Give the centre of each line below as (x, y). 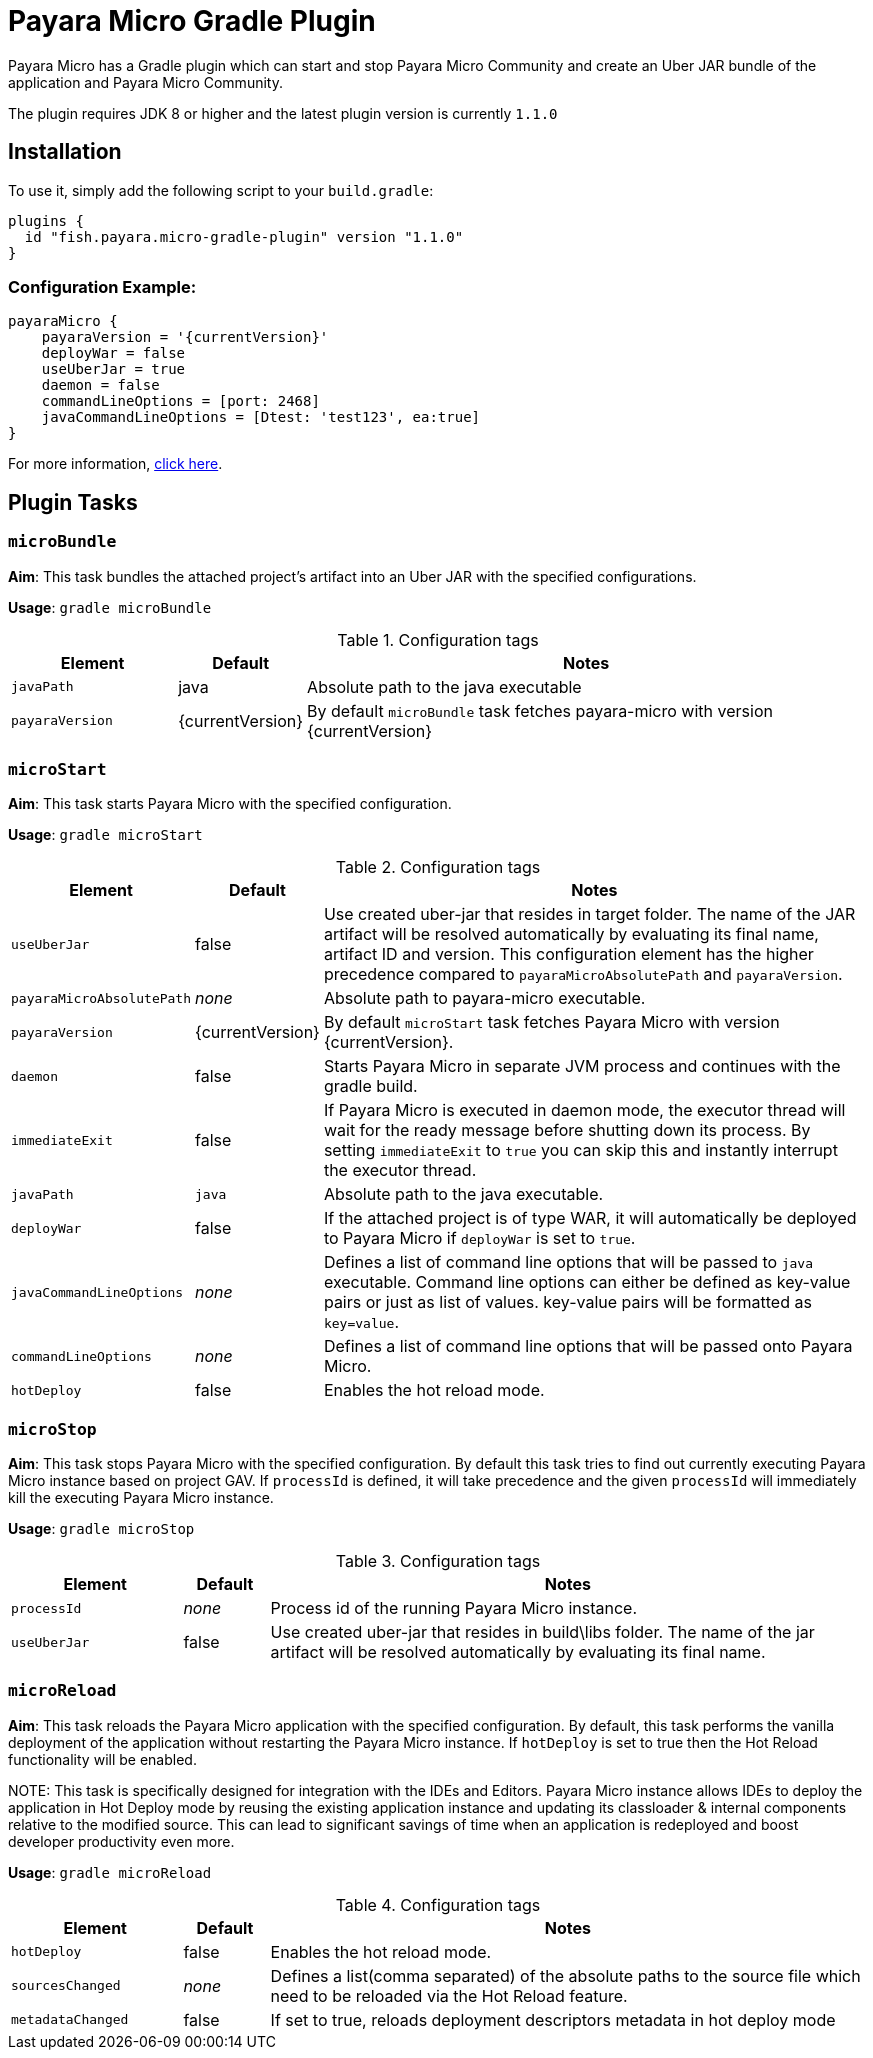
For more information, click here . (115, 464)
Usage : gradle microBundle (110, 607)
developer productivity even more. (121, 1841)
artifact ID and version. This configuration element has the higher (568, 954)
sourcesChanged (66, 1986)
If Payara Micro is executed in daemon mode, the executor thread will (584, 1110)
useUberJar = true (113, 369)
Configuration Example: (102, 286)
